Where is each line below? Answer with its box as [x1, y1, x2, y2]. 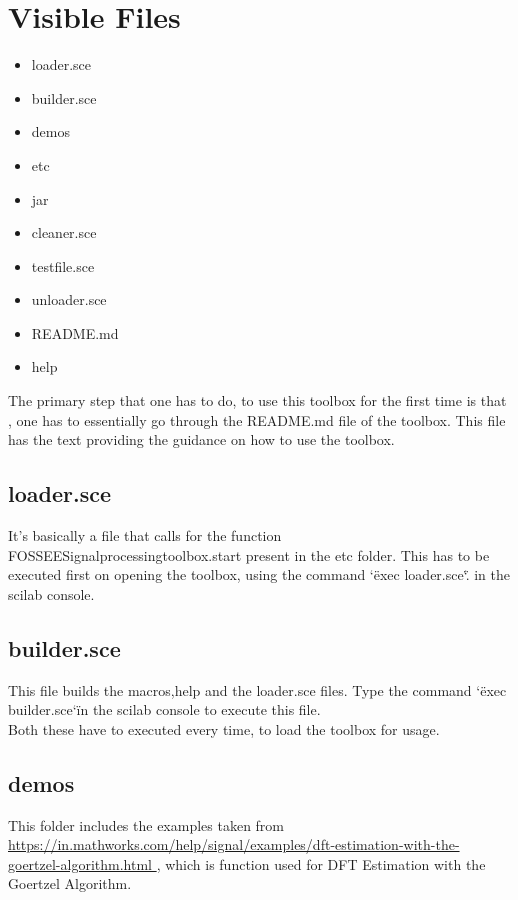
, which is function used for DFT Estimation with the [156, 853, 486, 874]
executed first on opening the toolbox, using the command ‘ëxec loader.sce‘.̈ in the [8, 564, 510, 585]
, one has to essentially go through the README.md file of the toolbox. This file [8, 409, 506, 430]
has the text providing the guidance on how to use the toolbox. [8, 429, 395, 450]
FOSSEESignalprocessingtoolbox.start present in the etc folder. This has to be [8, 544, 490, 565]
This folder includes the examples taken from [8, 814, 285, 835]
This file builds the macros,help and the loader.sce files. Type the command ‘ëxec [8, 679, 507, 700]
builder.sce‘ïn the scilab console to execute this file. [8, 699, 321, 720]
